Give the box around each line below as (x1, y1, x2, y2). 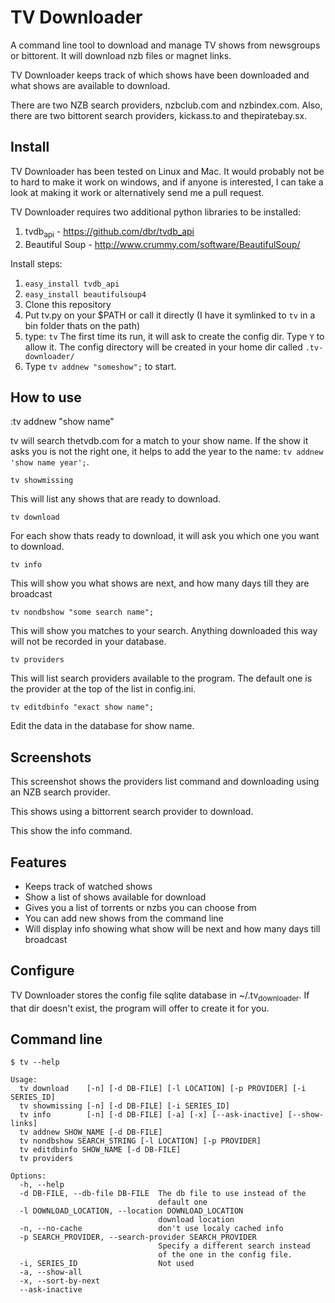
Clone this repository (24, 298, 112, 310)
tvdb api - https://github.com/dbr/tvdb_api (24, 225, 195, 240)
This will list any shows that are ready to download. (10, 493, 222, 505)
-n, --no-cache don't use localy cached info (19, 1224, 284, 1234)
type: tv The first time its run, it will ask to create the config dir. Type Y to (24, 330, 325, 342)
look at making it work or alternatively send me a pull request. (10, 186, 265, 198)
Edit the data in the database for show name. (10, 720, 195, 732)
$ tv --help (10, 1057, 60, 1068)
